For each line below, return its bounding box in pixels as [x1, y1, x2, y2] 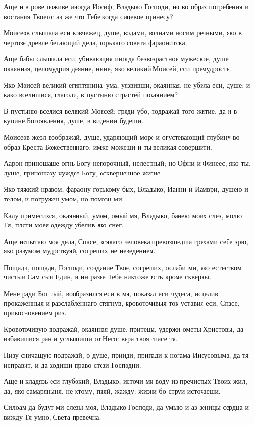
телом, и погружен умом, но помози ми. [4, 193, 124, 203]
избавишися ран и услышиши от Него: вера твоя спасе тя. [4, 333, 178, 344]
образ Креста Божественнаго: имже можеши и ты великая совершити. [4, 141, 212, 151]
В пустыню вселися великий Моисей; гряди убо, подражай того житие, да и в [4, 105, 237, 116]
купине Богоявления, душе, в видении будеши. [4, 115, 143, 125]
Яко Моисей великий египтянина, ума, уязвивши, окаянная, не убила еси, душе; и [4, 79, 250, 90]
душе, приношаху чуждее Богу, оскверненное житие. [4, 167, 163, 177]
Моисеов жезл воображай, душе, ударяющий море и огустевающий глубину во [4, 131, 240, 142]
